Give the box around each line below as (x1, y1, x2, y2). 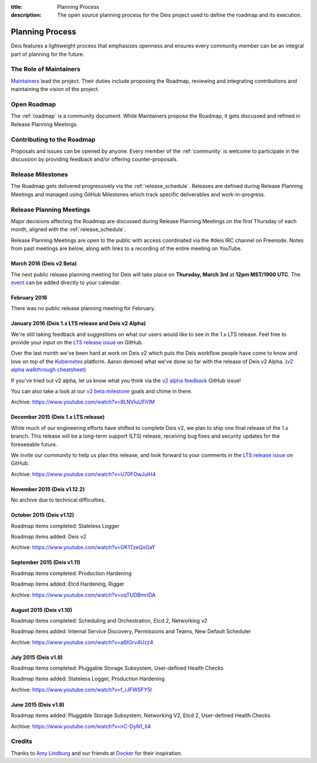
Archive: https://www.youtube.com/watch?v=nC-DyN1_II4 (11, 722, 151, 730)
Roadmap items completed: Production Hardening (11, 570, 132, 577)
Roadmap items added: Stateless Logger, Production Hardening (11, 675, 165, 683)
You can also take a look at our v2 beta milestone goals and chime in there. (11, 388, 193, 395)
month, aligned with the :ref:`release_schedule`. (11, 226, 126, 233)
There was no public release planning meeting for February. (11, 305, 156, 312)
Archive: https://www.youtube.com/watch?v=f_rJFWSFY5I (11, 686, 152, 693)
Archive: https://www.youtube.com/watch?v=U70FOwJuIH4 (11, 470, 156, 478)
